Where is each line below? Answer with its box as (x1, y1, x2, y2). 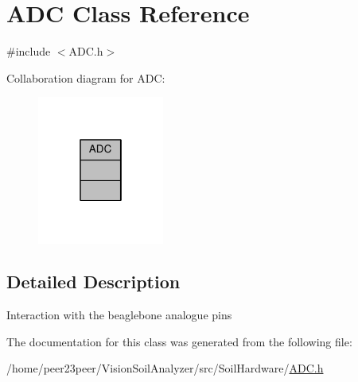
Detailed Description (6, 269, 181, 294)
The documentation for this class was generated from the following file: (6, 333, 352, 349)
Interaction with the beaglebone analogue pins (6, 307, 232, 323)
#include (6, 43, 51, 60)
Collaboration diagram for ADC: (6, 69, 165, 86)
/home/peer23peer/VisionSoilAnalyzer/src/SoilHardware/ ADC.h (6, 360, 324, 376)
